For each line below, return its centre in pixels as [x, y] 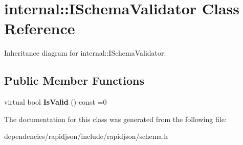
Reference [40, 28]
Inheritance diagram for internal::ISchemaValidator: [85, 53]
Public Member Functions [74, 80]
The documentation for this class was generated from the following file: [115, 119]
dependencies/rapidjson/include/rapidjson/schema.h [86, 136]
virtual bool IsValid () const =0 [56, 102]
